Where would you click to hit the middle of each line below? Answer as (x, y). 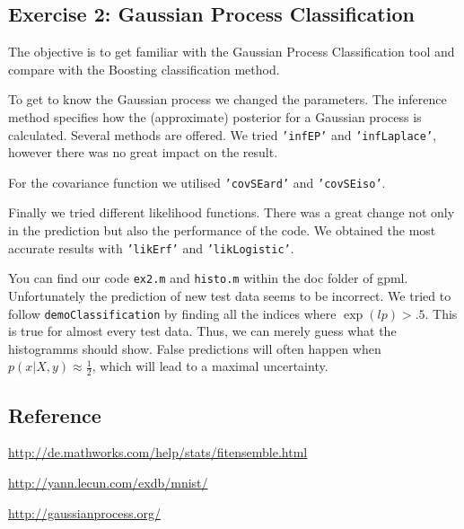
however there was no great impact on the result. (143, 152)
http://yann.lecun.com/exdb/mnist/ (108, 483)
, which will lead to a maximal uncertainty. (210, 366)
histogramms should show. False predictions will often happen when (195, 348)
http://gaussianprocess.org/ (84, 512)
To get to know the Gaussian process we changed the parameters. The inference (228, 99)
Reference (55, 414)
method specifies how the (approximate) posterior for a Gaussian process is (215, 116)
